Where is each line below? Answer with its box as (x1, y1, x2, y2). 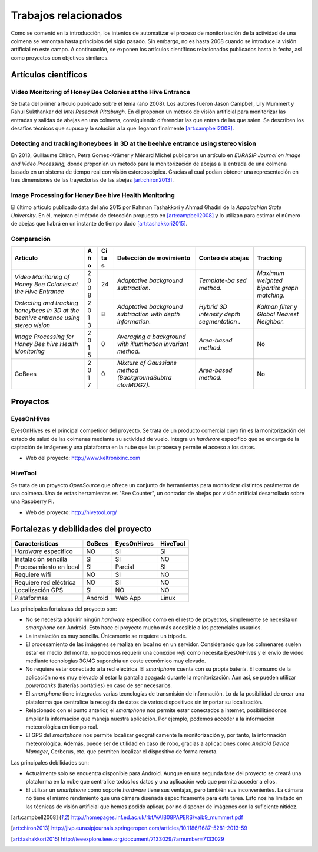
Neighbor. (257, 318, 284, 326)
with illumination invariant (117, 340, 188, 348)
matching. (257, 291, 285, 299)
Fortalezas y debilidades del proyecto (11, 524, 152, 534)
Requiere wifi (14, 570, 51, 579)
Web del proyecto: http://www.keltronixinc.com (25, 455, 141, 462)
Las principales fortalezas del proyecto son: (11, 605, 117, 612)
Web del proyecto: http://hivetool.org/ (25, 508, 117, 516)
